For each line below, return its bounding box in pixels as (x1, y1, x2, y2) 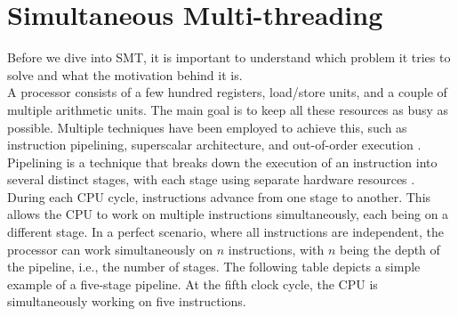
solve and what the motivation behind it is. (7, 65, 243, 84)
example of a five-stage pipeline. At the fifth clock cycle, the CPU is (7, 274, 378, 293)
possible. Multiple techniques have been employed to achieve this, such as (7, 117, 407, 136)
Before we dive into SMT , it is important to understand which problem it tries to (7, 48, 451, 67)
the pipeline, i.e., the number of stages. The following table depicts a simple (7, 257, 421, 276)
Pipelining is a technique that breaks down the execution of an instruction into (7, 152, 438, 171)
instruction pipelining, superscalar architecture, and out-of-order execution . (7, 135, 422, 154)
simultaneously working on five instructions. (7, 292, 246, 311)
